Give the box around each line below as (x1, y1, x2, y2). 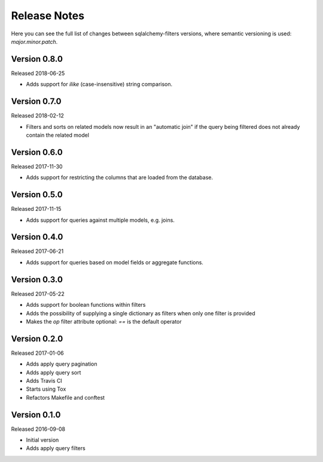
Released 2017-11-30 (11, 162, 63, 170)
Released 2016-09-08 (11, 425, 66, 433)
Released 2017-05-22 (11, 290, 65, 297)
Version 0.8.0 (11, 54, 63, 64)
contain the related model (26, 131, 90, 138)
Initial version (26, 436, 59, 443)
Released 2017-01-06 (11, 349, 64, 357)
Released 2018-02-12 (11, 112, 64, 119)
